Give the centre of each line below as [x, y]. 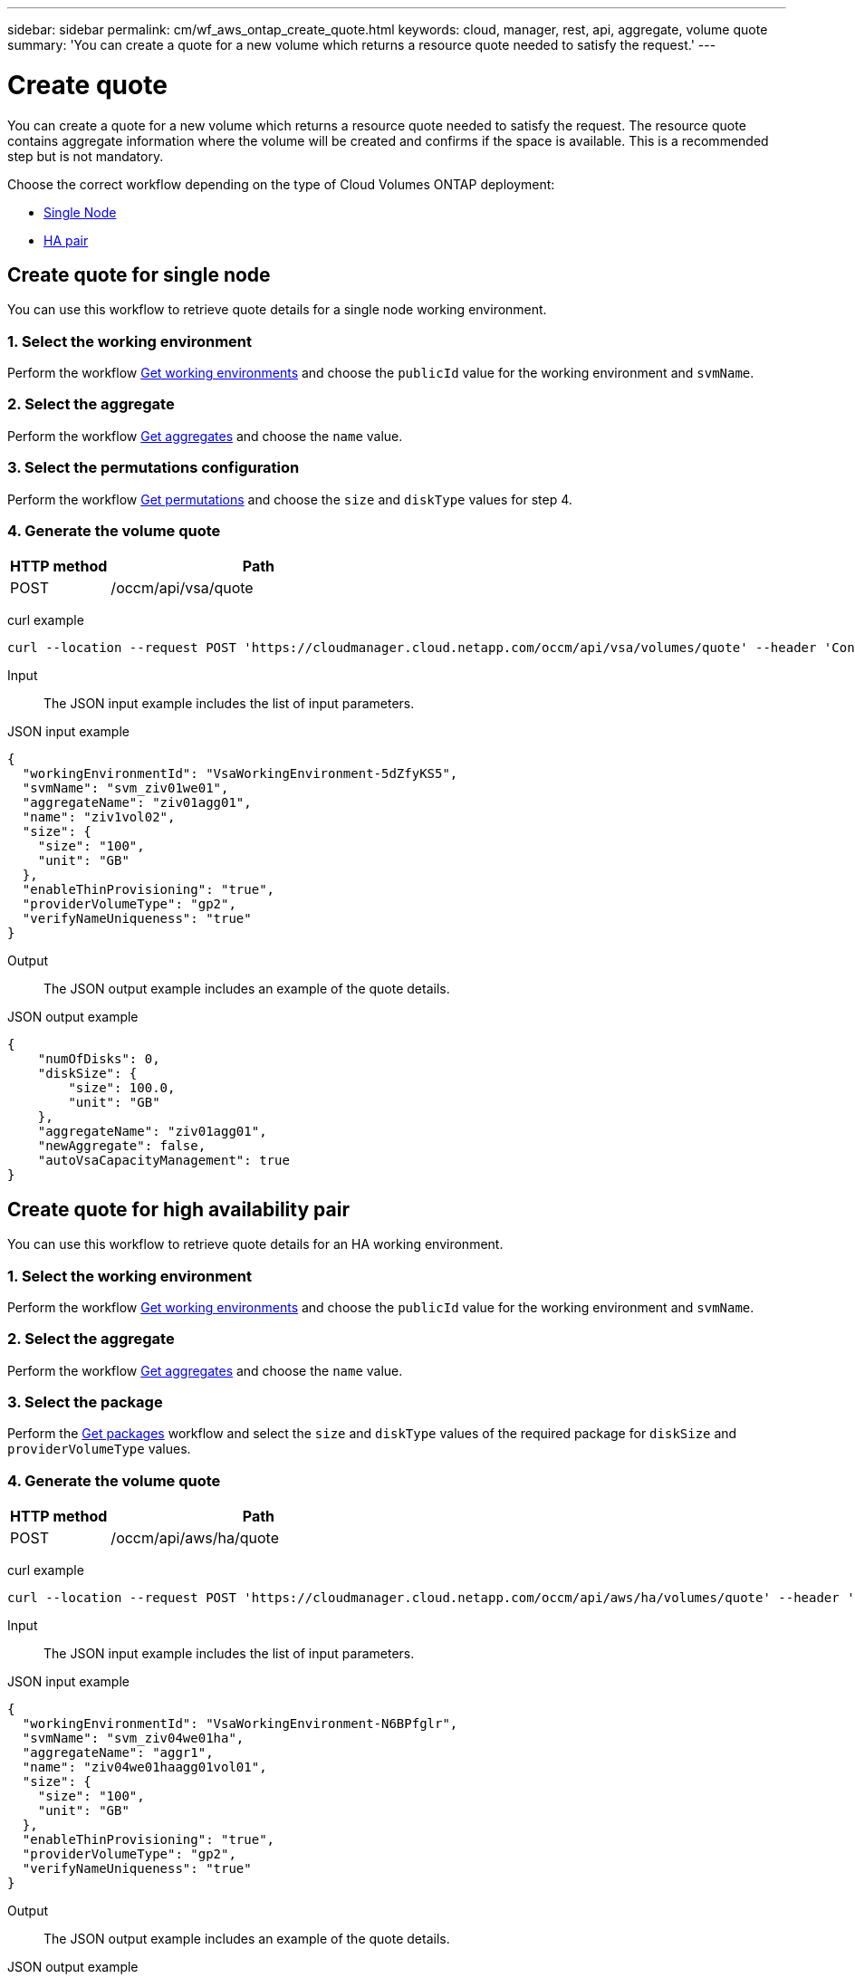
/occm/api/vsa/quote [182, 588]
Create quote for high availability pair [178, 1209]
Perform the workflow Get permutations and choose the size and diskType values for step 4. [290, 499]
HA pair [66, 240]
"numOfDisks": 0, [99, 1059]
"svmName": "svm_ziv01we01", [125, 788]
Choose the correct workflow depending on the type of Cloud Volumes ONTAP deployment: [281, 184]
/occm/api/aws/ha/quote [195, 1538]
